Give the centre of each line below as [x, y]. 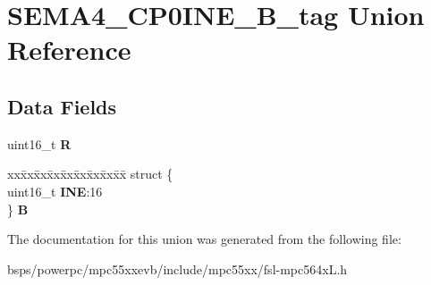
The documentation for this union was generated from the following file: [204, 239]
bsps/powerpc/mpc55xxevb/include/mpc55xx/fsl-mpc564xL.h [177, 268]
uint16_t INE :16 [55, 191]
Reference [69, 50]
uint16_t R [39, 143]
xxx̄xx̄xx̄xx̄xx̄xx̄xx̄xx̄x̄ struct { [90, 174]
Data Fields [62, 106]
